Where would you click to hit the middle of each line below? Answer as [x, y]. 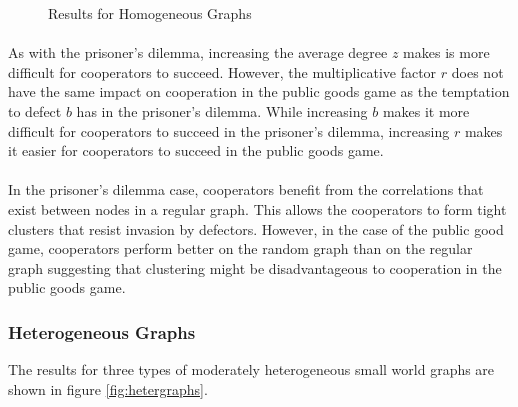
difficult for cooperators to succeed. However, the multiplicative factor [222, 71]
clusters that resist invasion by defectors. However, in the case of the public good [256, 228]
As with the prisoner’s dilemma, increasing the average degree [198, 52]
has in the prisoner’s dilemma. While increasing [222, 110]
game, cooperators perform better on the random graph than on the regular [240, 248]
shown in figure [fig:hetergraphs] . [108, 388]
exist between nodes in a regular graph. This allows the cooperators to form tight [257, 208]
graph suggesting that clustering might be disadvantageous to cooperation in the [255, 267]
